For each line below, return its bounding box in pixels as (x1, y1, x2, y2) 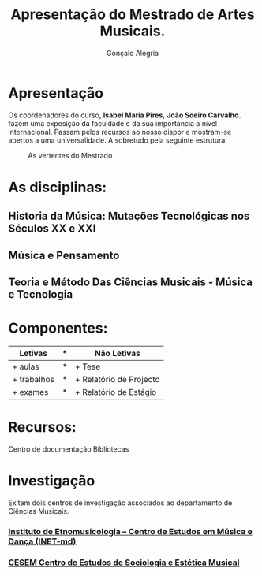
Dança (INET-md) (8, 536, 77, 547)
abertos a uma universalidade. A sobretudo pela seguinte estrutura (8, 136, 226, 145)
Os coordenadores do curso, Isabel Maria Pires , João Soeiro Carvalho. (8, 110, 241, 120)
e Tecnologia (8, 288, 73, 301)
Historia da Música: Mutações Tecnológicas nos (8, 210, 250, 223)
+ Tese (74, 361, 101, 372)
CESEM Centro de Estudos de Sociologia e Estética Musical (8, 557, 240, 568)
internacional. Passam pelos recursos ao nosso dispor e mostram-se (8, 127, 232, 136)
